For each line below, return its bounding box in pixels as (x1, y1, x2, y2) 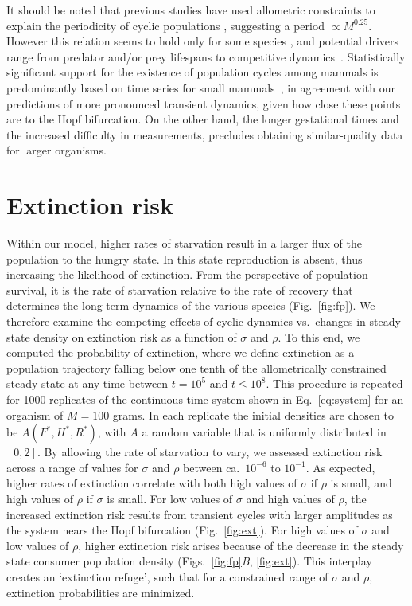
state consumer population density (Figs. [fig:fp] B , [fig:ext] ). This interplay (6, 553, 372, 569)
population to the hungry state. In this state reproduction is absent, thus (6, 250, 363, 267)
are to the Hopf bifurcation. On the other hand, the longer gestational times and (6, 111, 399, 127)
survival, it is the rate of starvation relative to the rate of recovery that (6, 281, 353, 298)
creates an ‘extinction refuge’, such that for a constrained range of (6, 568, 328, 584)
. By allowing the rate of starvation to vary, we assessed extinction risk (37, 444, 383, 460)
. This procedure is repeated (266, 375, 403, 392)
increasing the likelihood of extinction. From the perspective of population (6, 266, 368, 283)
